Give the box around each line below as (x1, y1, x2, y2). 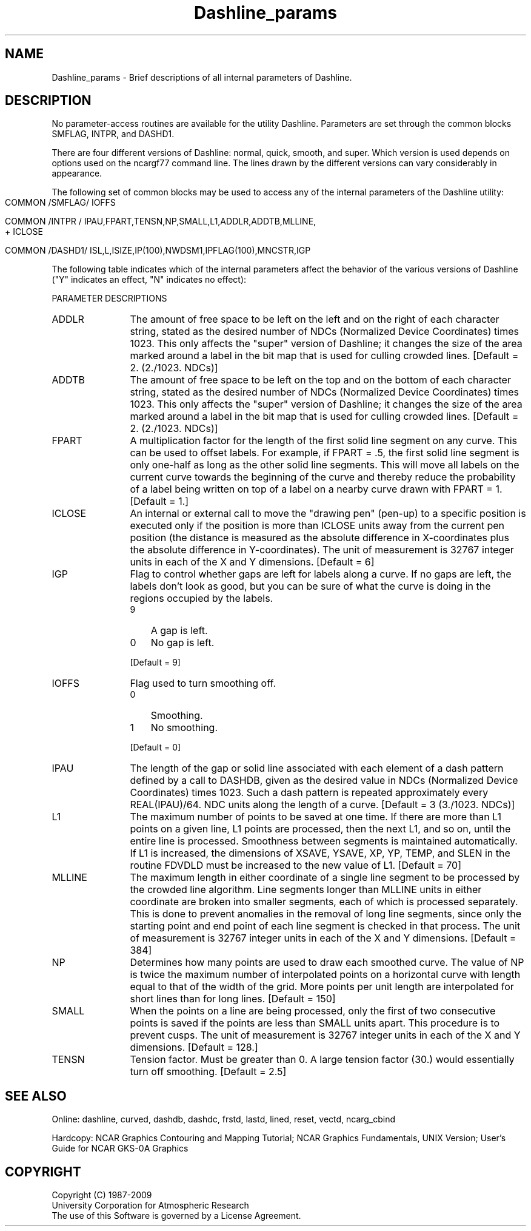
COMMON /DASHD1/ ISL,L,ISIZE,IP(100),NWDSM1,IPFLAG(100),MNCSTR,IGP (5, 245, 311, 256)
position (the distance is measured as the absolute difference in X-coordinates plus (130, 531, 509, 544)
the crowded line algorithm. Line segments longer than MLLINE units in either (130, 883, 482, 896)
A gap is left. (150, 624, 208, 637)
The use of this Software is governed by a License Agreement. (52, 1210, 301, 1221)
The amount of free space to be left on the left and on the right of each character (130, 313, 499, 326)
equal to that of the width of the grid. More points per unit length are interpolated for (130, 980, 514, 993)
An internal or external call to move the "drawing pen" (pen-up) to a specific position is (130, 507, 526, 520)
